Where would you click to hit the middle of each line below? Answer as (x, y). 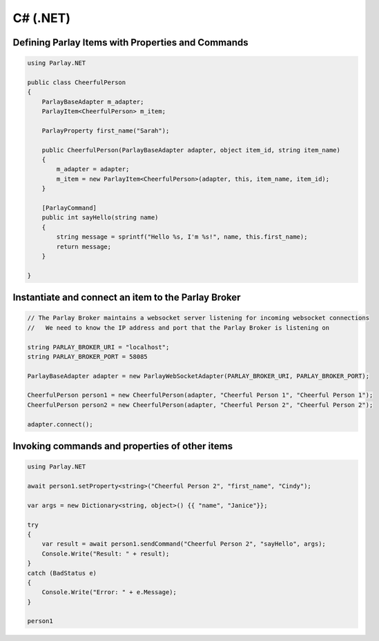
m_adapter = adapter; (93, 169)
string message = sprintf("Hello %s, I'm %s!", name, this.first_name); (182, 237)
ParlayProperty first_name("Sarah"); (106, 130)
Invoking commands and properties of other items (123, 446)
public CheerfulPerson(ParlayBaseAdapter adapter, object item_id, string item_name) (191, 150)
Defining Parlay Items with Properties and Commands (130, 42)
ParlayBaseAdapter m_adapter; (93, 101)
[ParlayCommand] (69, 208)
